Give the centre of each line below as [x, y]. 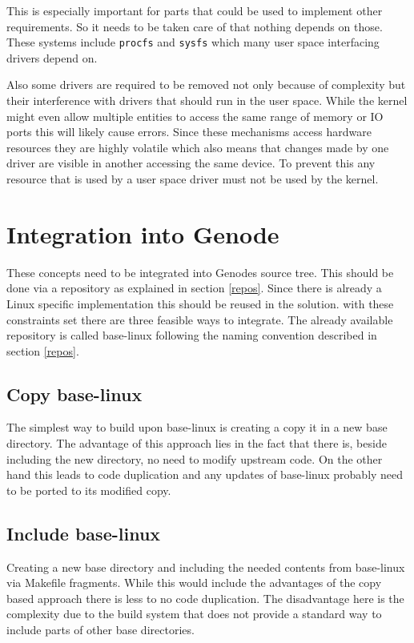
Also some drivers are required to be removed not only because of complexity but [206, 84]
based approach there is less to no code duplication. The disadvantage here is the [205, 598]
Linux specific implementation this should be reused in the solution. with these [200, 303]
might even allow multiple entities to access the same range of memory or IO [195, 116]
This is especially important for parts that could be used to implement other [195, 10]
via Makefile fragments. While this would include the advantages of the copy [194, 583]
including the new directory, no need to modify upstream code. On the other [195, 458]
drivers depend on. [52, 57]
